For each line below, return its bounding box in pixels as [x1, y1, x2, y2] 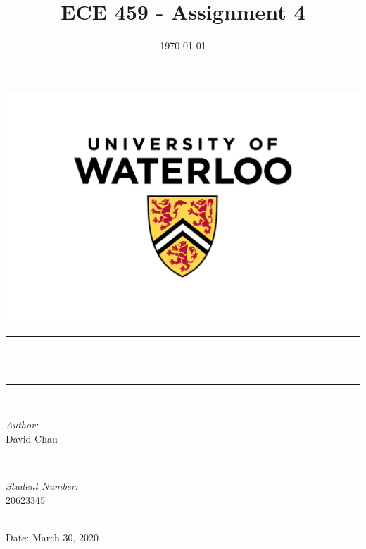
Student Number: [6, 479, 78, 493]
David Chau [6, 431, 58, 445]
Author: [6, 417, 39, 432]
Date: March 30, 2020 [6, 529, 99, 544]
